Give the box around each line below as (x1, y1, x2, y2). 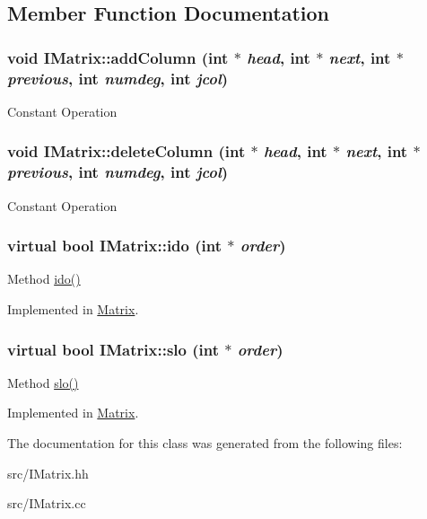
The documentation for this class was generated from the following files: (7, 434, 403, 453)
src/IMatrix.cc (7, 494, 86, 513)
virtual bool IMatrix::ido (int (7, 234, 222, 257)
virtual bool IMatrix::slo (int (7, 338, 219, 360)
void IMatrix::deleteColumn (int (7, 140, 246, 163)
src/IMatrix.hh (7, 463, 89, 482)
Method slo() (7, 373, 79, 391)
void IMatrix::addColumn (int (7, 46, 229, 68)
